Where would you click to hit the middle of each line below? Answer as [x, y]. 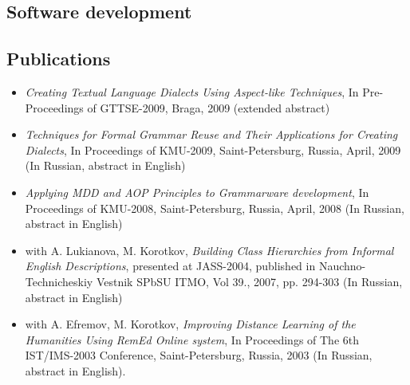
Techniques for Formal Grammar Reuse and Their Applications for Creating [211, 134]
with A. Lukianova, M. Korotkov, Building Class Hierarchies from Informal [209, 250]
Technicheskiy [59, 281]
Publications [59, 59]
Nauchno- [342, 266]
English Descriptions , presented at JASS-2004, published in [170, 266]
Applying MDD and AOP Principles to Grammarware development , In [197, 192]
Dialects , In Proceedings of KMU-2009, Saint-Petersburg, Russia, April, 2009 [213, 149]
